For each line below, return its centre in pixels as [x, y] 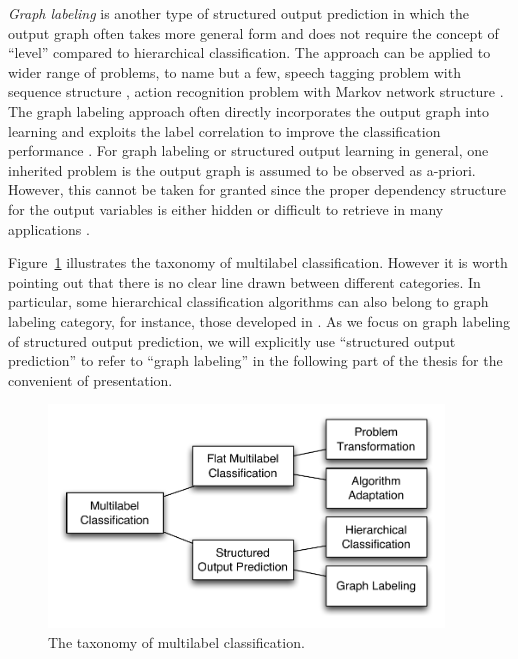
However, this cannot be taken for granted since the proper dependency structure [257, 189]
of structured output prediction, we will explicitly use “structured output [232, 340]
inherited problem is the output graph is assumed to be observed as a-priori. [242, 169]
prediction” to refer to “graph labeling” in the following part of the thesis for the [255, 360]
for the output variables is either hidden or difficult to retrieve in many [226, 208]
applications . [49, 228]
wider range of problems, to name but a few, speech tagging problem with [234, 71]
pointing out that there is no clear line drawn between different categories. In [244, 281]
